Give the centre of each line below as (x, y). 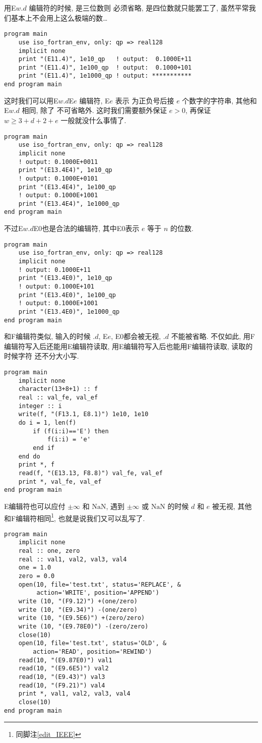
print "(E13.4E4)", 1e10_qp (65, 170)
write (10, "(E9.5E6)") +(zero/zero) (82, 618)
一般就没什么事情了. (93, 120)
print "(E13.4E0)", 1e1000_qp (69, 311)
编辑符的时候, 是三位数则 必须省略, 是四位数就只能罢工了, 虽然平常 (139, 8)
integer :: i (40, 406)
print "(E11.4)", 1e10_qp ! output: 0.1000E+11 (105, 59)
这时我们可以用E (31, 100)
